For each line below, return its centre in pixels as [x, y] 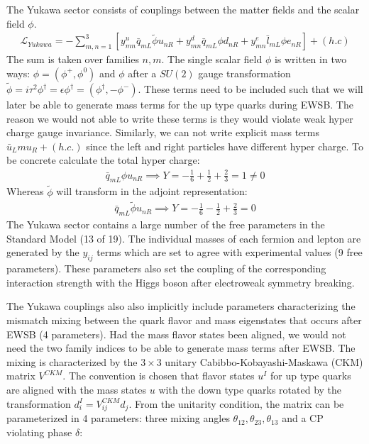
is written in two [310, 59]
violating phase [39, 432]
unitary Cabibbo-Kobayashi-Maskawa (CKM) [264, 361]
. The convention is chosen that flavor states [159, 376]
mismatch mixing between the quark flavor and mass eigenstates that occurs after [184, 320]
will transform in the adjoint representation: [152, 191]
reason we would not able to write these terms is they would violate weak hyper [180, 118]
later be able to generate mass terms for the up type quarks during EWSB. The [180, 105]
